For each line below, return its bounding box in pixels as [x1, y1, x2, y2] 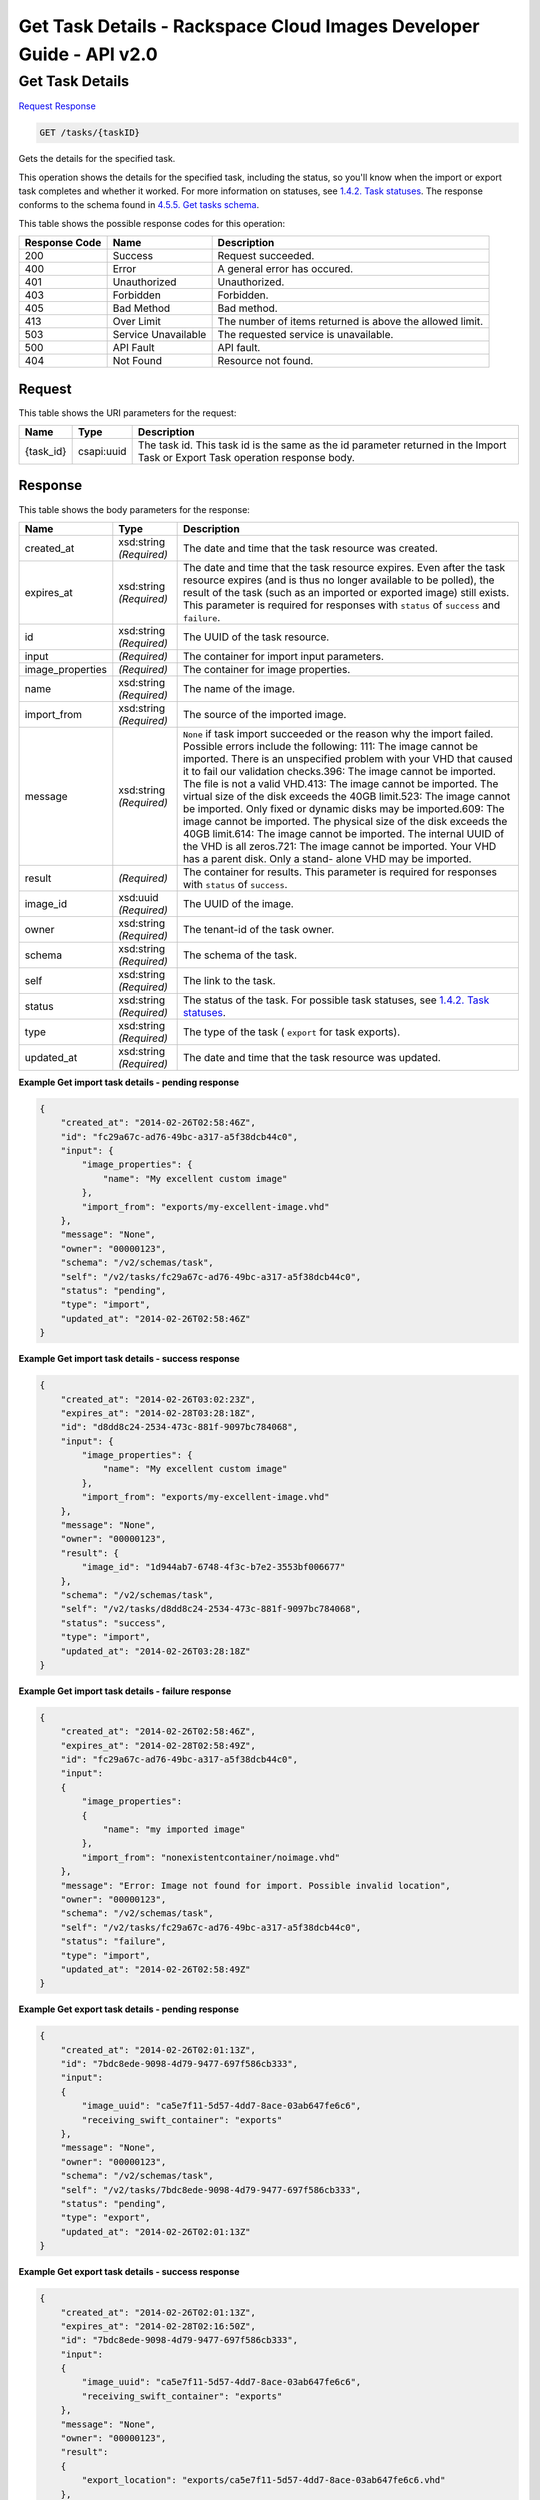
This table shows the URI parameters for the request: [18, 406, 237, 419]
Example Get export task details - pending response [18, 2003, 239, 2015]
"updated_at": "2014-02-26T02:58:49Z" [60, 1963, 251, 1975]
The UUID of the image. [182, 896, 294, 910]
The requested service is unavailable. [217, 328, 394, 342]
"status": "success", [60, 1617, 167, 1629]
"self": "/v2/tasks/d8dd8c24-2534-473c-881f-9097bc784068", [60, 1603, 362, 1615]
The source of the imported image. [182, 707, 347, 721]
